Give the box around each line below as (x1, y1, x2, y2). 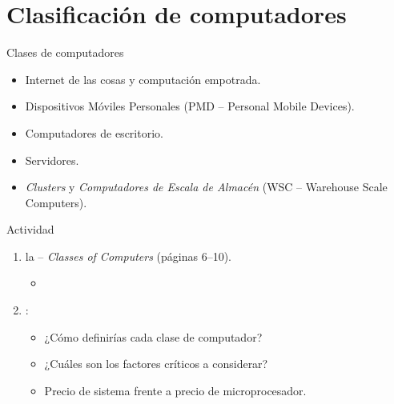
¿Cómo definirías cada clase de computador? (44, 328, 263, 345)
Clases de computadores (6, 44, 124, 61)
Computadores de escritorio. (25, 124, 163, 141)
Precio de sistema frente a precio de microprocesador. (44, 382, 307, 398)
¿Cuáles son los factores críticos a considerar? (44, 355, 268, 372)
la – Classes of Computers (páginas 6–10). (25, 247, 231, 264)
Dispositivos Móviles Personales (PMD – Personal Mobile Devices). (25, 98, 355, 114)
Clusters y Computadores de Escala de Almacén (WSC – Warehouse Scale (25, 178, 388, 195)
